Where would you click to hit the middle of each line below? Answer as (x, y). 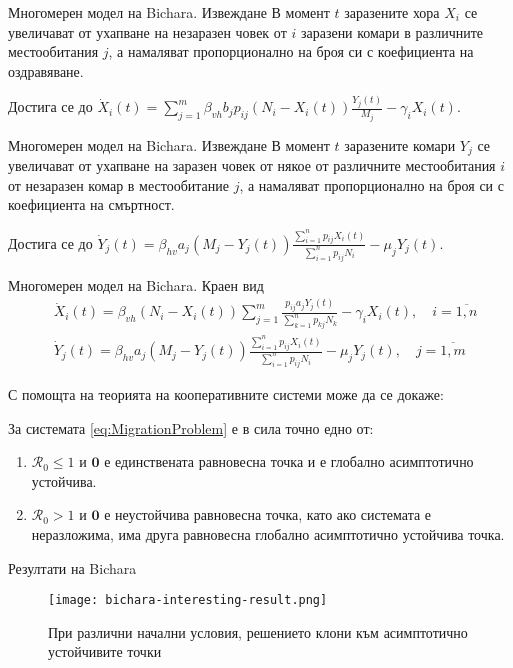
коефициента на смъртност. (91, 204)
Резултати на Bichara (72, 567)
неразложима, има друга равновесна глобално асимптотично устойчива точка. (268, 533)
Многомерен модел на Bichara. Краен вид (136, 284)
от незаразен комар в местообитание (118, 184)
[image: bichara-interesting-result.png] (188, 600)
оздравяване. (46, 70)
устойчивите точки (105, 651)
